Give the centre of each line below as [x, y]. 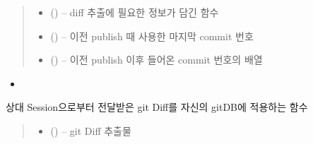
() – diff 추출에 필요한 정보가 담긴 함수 [135, 12]
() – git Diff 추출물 [91, 130]
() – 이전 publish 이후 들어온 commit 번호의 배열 [156, 60]
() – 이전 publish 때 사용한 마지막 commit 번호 [152, 36]
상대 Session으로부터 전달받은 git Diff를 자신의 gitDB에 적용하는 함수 [157, 107]
